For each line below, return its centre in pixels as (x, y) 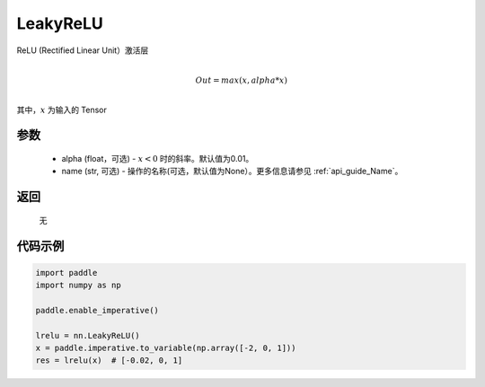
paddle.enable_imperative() (97, 310)
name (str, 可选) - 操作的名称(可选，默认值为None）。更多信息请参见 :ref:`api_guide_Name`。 (232, 172)
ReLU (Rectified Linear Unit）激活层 (83, 50)
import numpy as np (78, 286)
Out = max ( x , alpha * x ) (241, 80)
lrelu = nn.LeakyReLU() (88, 335)
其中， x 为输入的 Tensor (62, 110)
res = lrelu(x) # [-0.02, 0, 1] (109, 361)
